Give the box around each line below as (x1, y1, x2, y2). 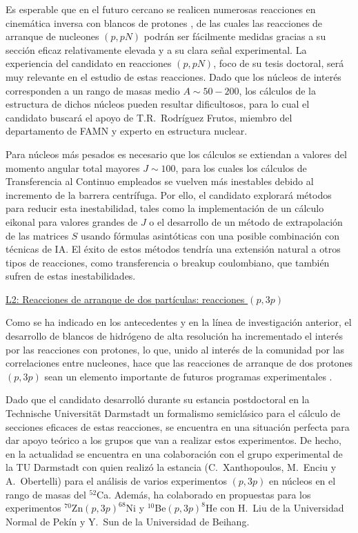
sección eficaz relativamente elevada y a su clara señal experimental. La (6, 42, 307, 57)
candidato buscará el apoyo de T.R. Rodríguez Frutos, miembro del (6, 110, 292, 124)
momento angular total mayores (6, 160, 140, 175)
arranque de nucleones (6, 29, 99, 43)
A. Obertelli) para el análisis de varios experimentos (6, 474, 227, 487)
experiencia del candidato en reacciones (6, 56, 172, 70)
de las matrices (6, 228, 69, 242)
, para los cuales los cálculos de (175, 160, 307, 175)
